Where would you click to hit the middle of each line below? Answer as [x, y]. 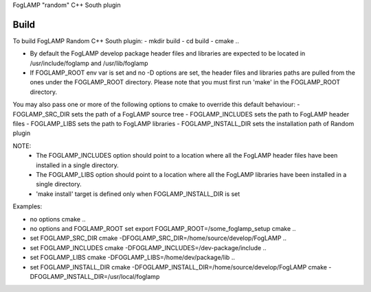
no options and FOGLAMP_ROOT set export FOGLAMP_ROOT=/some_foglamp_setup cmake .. [163, 228]
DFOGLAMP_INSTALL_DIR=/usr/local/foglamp [95, 276]
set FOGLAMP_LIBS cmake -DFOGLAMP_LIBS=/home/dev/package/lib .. [132, 258]
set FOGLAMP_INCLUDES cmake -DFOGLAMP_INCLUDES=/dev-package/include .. [148, 247]
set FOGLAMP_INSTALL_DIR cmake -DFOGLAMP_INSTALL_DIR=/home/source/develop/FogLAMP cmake [179, 267]
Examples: [27, 206]
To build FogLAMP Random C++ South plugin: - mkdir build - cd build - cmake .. [126, 40]
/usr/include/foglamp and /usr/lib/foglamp [89, 63]
